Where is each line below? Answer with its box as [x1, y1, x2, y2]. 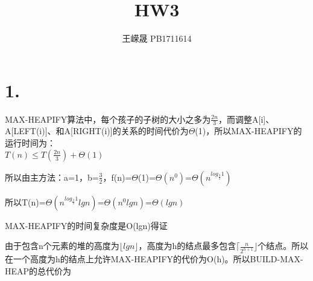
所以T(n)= [5, 195, 46, 208]
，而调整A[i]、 [218, 112, 274, 125]
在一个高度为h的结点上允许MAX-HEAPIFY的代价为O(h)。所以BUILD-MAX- [5, 253, 303, 265]
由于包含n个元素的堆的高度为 [5, 239, 119, 252]
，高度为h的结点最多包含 [138, 239, 236, 252]
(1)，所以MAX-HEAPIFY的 [195, 124, 302, 137]
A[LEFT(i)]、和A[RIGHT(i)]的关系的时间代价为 [5, 124, 189, 137]
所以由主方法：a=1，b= [5, 170, 99, 183]
